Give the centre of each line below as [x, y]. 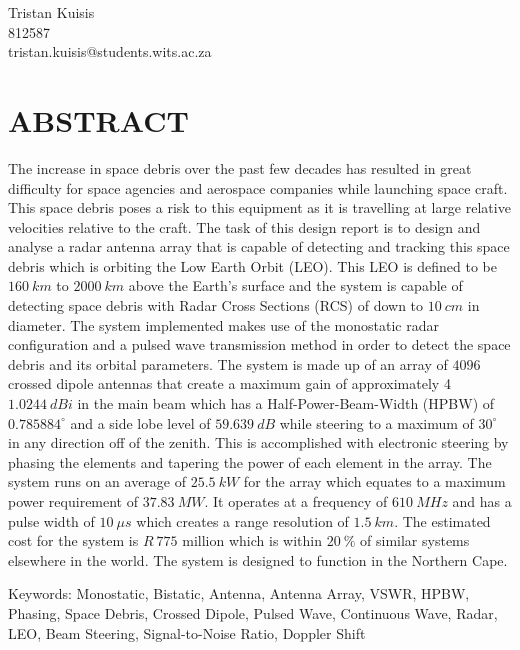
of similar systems [415, 540]
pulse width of [51, 520]
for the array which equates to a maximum [374, 481]
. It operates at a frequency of [296, 501]
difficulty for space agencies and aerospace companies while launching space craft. [258, 187]
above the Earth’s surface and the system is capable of [295, 285]
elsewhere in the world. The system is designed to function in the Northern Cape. [258, 559]
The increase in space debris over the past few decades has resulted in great [240, 167]
